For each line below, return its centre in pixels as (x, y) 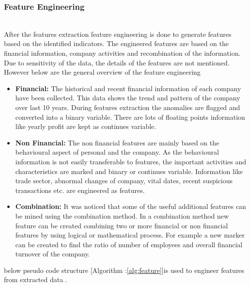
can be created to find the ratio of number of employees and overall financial (129, 244)
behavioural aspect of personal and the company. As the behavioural (117, 152)
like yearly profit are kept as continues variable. (86, 126)
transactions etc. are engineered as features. (80, 190)
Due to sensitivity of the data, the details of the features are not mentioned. (117, 62)
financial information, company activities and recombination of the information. (122, 53)
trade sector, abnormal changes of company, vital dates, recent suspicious (124, 181)
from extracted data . (36, 279)
